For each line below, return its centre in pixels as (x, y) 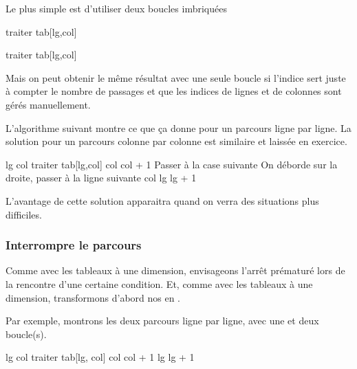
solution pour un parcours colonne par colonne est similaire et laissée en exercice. (176, 141)
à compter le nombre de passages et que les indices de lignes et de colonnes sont (174, 91)
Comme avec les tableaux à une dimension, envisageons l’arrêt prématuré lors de (175, 270)
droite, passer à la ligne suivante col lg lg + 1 (101, 178)
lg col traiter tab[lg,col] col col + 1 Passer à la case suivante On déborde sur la (172, 164)
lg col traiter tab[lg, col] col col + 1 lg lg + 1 (100, 357)
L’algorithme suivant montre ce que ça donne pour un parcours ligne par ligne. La (178, 127)
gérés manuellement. (48, 104)
